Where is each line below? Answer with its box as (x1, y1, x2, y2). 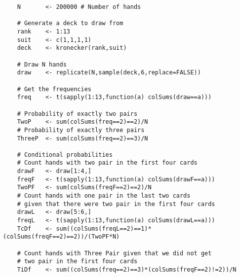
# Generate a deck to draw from (17, 20, 123, 27)
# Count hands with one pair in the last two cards (17, 192, 191, 200)
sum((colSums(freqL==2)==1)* (56, 225, 152, 232)
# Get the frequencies (17, 85, 91, 93)
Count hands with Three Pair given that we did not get (24, 249, 212, 257)
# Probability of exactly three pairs (17, 126, 145, 134)
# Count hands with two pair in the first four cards (17, 159, 198, 167)
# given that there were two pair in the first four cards (17, 200, 215, 208)
